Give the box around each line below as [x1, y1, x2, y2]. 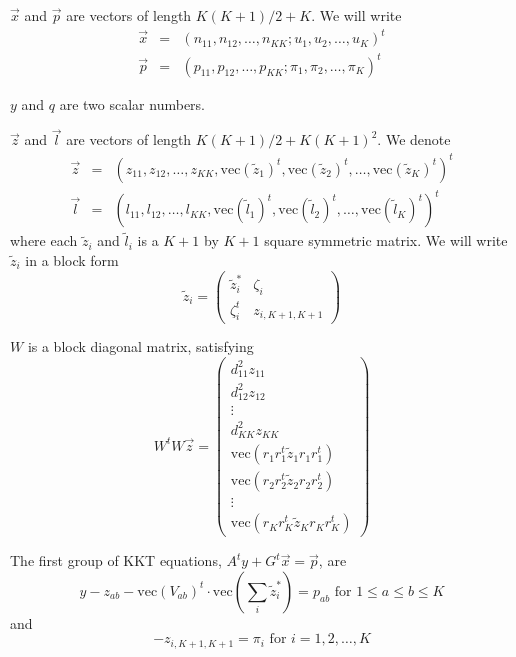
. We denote [377, 129, 451, 150]
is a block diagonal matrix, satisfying [27, 336, 254, 357]
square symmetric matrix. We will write [264, 230, 508, 251]
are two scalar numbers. [59, 93, 205, 114]
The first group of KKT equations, [10, 550, 222, 571]
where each [10, 230, 78, 251]
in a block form [25, 249, 119, 270]
